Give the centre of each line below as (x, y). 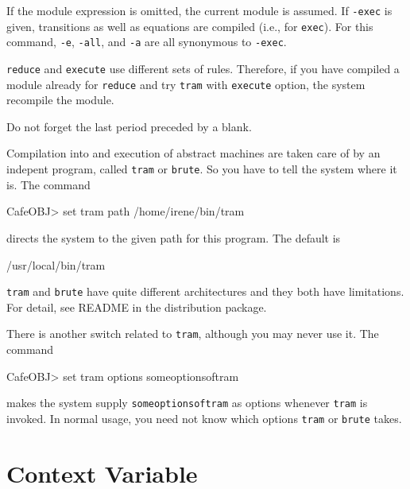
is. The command (48, 184)
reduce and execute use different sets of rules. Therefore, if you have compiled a (203, 68)
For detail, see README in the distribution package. (137, 307)
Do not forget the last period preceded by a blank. (129, 126)
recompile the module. (60, 100)
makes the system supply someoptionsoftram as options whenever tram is (187, 403)
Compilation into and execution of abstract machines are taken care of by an (193, 153)
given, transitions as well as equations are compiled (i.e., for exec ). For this (190, 26)
